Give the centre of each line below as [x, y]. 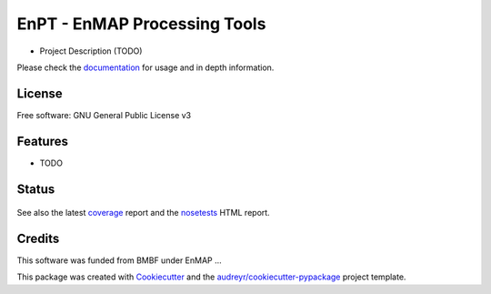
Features [42, 141]
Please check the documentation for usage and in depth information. [145, 67]
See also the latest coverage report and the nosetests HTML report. [143, 213]
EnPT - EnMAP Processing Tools [141, 24]
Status [36, 189]
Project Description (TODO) [91, 51]
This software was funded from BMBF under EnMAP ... [119, 260]
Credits [38, 238]
